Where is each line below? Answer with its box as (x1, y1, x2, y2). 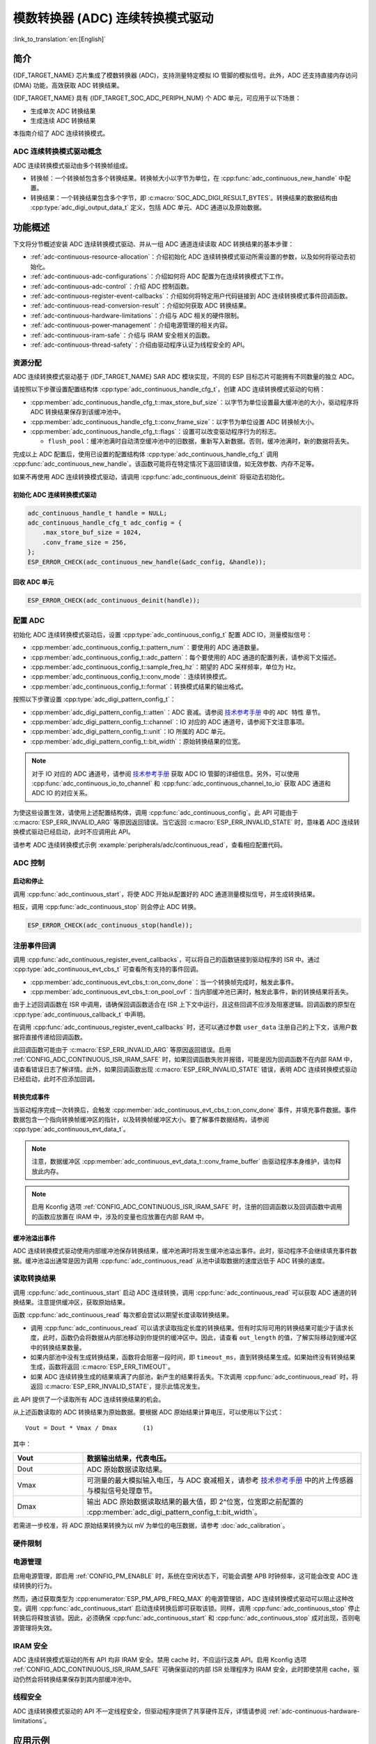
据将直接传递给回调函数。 (13, 1032, 86, 1041)
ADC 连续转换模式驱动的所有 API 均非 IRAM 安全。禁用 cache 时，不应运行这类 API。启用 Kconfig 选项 (13, 1655, 307, 1664)
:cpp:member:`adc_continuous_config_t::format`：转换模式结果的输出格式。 (30, 682, 247, 691)
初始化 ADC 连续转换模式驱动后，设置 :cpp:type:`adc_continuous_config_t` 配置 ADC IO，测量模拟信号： (13, 630, 313, 638)
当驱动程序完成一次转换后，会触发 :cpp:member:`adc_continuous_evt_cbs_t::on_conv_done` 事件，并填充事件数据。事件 (13, 1106, 357, 1114)
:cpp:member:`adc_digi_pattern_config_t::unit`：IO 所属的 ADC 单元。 (30, 728, 230, 736)
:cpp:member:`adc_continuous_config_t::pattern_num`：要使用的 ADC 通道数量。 (30, 643, 263, 652)
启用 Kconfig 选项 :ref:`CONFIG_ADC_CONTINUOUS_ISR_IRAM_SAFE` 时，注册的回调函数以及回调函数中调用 (31, 1203, 343, 1211)
